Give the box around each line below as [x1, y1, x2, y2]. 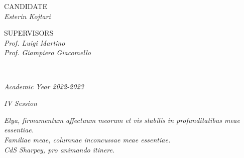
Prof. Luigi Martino [4, 37, 65, 48]
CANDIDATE [4, 1, 48, 11]
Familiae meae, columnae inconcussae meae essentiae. [4, 134, 171, 144]
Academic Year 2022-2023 [4, 81, 84, 91]
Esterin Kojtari [4, 11, 51, 21]
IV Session [4, 98, 37, 108]
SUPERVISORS [4, 28, 54, 38]
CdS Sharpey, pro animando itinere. [4, 144, 115, 154]
